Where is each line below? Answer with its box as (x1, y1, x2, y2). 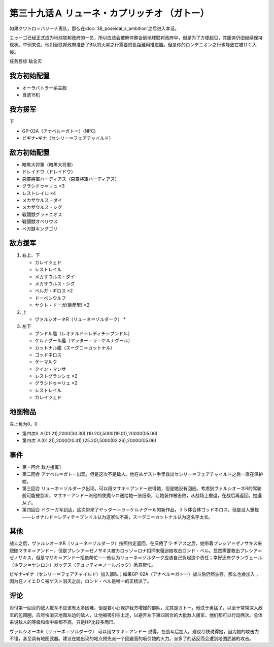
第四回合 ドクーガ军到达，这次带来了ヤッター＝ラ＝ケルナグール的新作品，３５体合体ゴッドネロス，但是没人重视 (22, 507, 259, 513)
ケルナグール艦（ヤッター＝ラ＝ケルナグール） (35, 338, 133, 344)
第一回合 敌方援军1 (22, 464, 61, 470)
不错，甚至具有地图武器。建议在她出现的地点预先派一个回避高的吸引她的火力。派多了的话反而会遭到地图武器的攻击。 (9, 635, 254, 641)
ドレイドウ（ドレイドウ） (22, 169, 76, 175)
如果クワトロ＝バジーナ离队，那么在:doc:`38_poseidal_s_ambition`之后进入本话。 (9, 25, 180, 31)
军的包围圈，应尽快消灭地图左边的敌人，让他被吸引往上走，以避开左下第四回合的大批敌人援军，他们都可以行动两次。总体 (9, 612, 263, 618)
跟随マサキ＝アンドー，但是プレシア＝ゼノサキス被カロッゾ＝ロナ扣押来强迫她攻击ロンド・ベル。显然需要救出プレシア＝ (9, 547, 262, 554)
